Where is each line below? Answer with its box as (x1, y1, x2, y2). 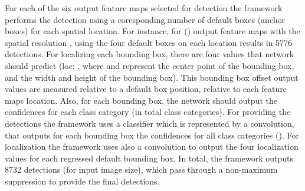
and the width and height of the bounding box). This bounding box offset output (5, 71, 299, 83)
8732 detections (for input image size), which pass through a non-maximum (5, 163, 278, 176)
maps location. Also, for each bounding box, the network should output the (5, 94, 277, 106)
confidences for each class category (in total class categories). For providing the (5, 106, 291, 118)
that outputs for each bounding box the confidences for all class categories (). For (5, 129, 299, 141)
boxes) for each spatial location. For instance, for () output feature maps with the (5, 25, 300, 37)
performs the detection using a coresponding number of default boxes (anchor (5, 13, 285, 25)
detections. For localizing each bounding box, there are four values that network (5, 48, 294, 60)
